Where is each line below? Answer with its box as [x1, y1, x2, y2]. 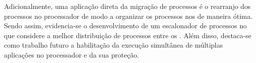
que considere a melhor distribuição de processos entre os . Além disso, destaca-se [4, 30, 252, 40]
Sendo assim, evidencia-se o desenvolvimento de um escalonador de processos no [4, 20, 247, 31]
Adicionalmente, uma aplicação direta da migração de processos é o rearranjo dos [4, 1, 251, 11]
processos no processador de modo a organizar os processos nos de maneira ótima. [4, 10, 253, 21]
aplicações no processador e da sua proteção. [4, 49, 139, 60]
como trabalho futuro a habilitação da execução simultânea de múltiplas [4, 40, 223, 50]
